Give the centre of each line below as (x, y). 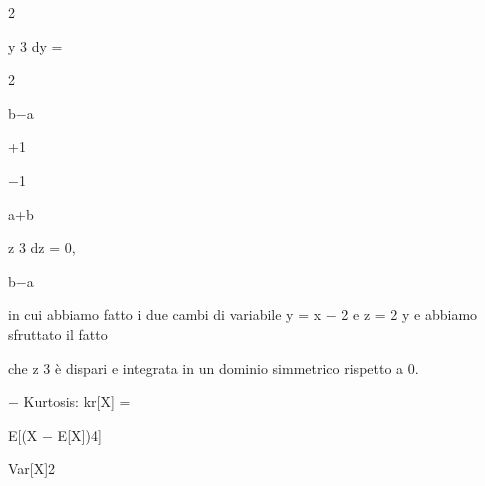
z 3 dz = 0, (42, 247)
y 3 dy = (35, 45)
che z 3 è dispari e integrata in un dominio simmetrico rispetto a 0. (213, 367)
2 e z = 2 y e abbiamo (409, 314)
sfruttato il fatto (58, 333)
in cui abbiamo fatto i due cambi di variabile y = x (165, 314)
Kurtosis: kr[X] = (77, 401)
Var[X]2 (32, 468)
